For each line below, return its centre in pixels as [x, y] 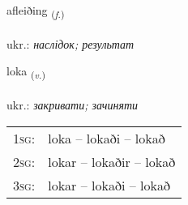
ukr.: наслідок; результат [70, 43]
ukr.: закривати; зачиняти [73, 105]
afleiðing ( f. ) [36, 11]
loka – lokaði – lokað [107, 138]
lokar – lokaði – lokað [109, 185]
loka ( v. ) [26, 72]
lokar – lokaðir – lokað [112, 161]
